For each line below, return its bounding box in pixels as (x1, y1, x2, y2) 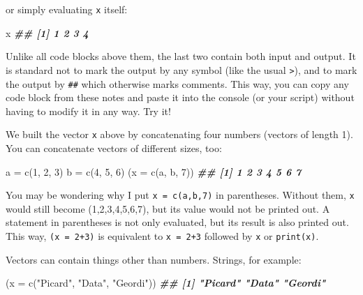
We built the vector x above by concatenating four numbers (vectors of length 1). (6, 127, 353, 142)
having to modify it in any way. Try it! (6, 103, 171, 118)
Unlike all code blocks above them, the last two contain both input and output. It (6, 49, 356, 63)
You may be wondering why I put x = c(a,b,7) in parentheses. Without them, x (6, 188, 355, 202)
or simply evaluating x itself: (6, 2, 128, 16)
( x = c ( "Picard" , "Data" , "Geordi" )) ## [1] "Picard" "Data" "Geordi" (6, 275, 326, 290)
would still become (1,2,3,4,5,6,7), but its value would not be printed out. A (6, 201, 330, 215)
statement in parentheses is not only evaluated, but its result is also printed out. (6, 215, 349, 229)
